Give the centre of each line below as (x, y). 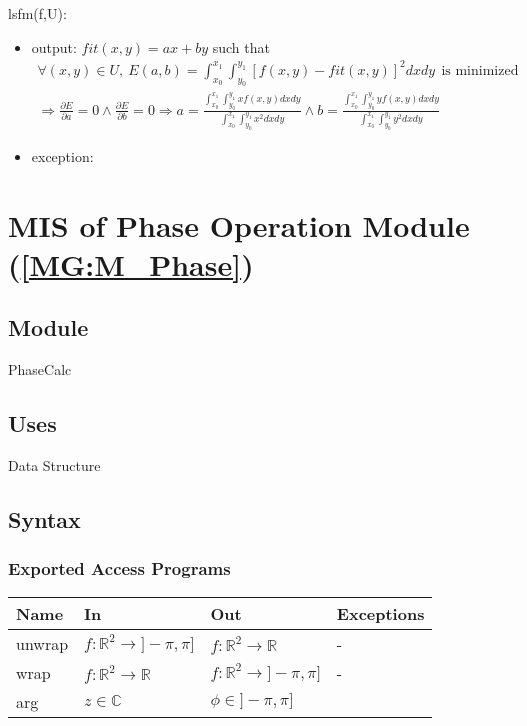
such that (241, 46)
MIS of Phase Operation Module (239, 224)
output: (54, 46)
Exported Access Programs (119, 568)
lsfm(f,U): (37, 13)
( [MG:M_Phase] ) (131, 263)
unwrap (42, 643)
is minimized (480, 70)
